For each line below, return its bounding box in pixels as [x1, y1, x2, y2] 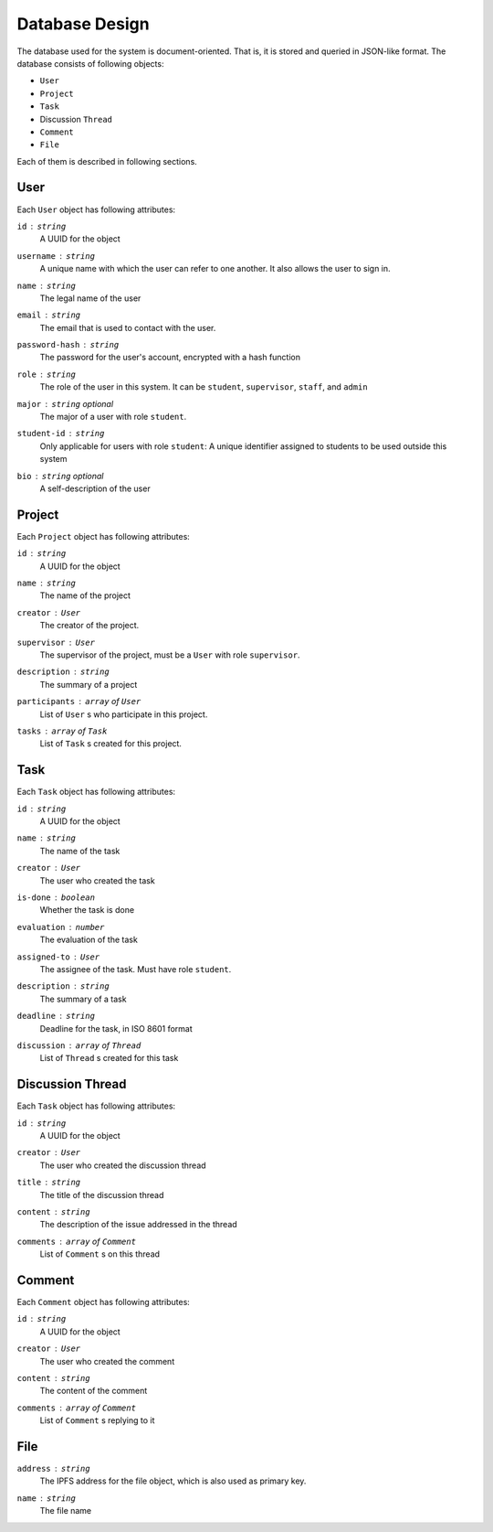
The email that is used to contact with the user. [39, 322, 216, 333]
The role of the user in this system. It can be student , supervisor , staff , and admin [39, 381, 369, 392]
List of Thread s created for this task [39, 1053, 179, 1064]
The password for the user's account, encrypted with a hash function [39, 352, 301, 363]
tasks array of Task [16, 725, 108, 736]
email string [16, 310, 81, 320]
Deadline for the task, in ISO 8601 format [39, 1023, 194, 1034]
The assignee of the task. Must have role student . [39, 963, 232, 974]
